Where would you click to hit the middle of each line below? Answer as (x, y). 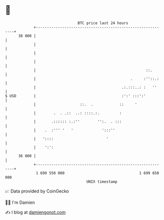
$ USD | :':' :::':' (76, 96)
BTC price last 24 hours (103, 23)
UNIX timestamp (102, 182)
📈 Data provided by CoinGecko (37, 191)
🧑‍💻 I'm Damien (20, 202)
